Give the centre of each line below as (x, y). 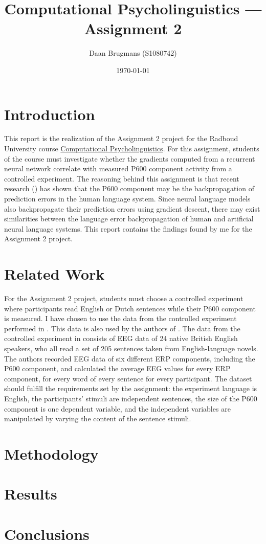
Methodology (51, 454)
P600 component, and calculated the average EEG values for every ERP (117, 368)
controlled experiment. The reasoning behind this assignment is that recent (122, 178)
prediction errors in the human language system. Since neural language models (127, 198)
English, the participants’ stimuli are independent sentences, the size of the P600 (131, 399)
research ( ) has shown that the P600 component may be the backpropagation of (129, 188)
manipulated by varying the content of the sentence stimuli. (98, 418)
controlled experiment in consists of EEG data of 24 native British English (121, 338)
